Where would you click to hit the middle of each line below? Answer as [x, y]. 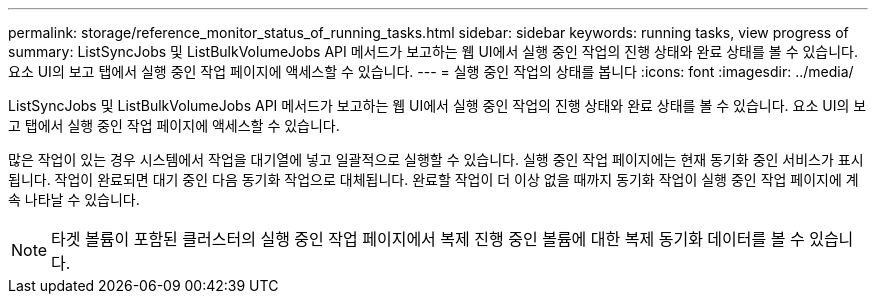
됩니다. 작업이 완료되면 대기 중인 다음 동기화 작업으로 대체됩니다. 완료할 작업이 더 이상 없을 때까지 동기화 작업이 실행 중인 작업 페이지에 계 [433, 179]
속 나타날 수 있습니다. [74, 199]
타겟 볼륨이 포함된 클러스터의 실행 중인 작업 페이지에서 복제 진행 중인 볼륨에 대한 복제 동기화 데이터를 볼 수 [428, 239]
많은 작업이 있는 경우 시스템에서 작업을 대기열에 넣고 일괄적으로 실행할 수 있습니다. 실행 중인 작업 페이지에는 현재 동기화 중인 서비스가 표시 [436, 159]
